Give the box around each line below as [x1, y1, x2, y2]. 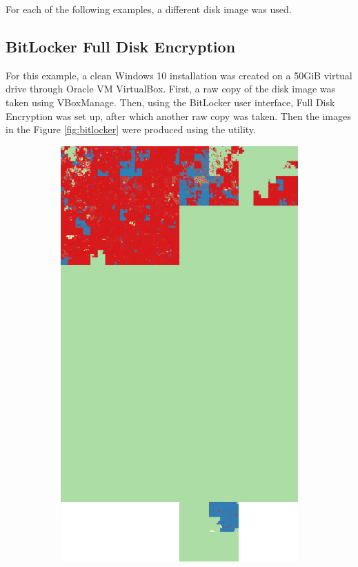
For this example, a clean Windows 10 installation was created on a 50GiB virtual [6, 68, 352, 82]
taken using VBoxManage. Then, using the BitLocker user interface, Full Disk [6, 94, 335, 109]
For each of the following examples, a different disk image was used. [6, 2, 292, 16]
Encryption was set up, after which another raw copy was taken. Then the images [6, 108, 351, 123]
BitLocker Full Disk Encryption [6, 35, 236, 57]
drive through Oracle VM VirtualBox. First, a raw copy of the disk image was [6, 81, 336, 96]
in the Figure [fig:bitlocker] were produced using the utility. [6, 122, 256, 137]
